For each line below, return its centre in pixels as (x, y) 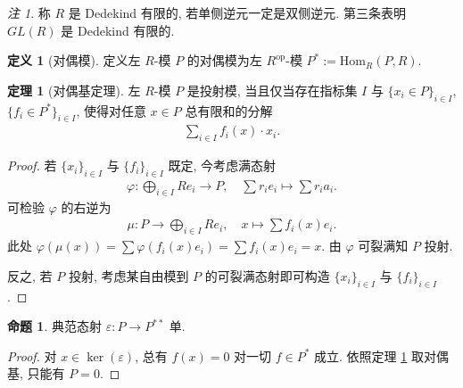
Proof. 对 (32, 355)
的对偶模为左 (224, 60)
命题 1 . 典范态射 (54, 326)
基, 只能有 (36, 373)
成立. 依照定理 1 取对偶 (381, 355)
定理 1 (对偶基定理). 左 (74, 90)
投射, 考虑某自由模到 (128, 275)
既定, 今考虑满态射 (222, 165)
